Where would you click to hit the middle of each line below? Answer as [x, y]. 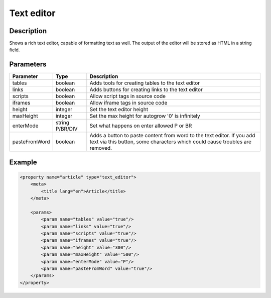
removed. [101, 148]
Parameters [28, 65]
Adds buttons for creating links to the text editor [146, 89]
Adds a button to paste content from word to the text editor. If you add [172, 136]
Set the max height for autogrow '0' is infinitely [145, 116]
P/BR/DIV [66, 129]
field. [15, 50]
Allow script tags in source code [127, 96]
